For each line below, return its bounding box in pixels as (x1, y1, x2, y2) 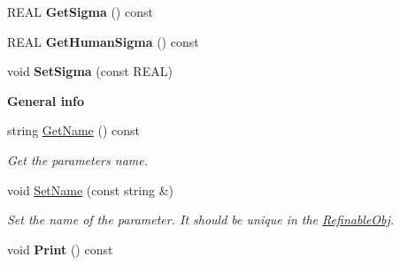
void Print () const (7, 239, 113, 258)
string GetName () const (7, 121, 141, 140)
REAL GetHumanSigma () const (7, 32, 199, 50)
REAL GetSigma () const (7, 3, 153, 20)
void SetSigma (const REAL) (7, 62, 173, 80)
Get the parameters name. (7, 150, 148, 169)
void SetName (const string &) (7, 180, 174, 199)
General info (7, 91, 85, 110)
